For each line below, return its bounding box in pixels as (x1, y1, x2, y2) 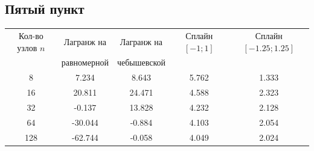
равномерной (61, 56, 109, 69)
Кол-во (19, 29, 43, 42)
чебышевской (117, 56, 166, 69)
